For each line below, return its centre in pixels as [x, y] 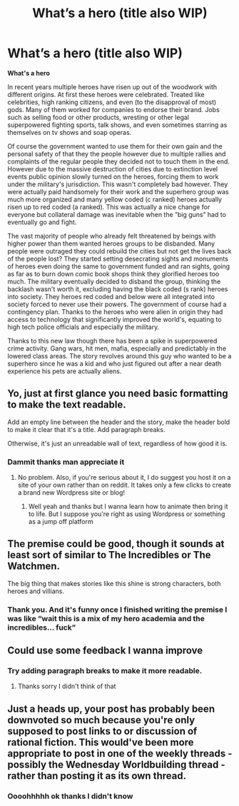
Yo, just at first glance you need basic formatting [118, 394]
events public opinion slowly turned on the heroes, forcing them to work [113, 176]
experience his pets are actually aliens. [65, 371]
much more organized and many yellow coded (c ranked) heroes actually [115, 199]
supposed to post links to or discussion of [102, 731]
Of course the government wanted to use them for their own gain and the [115, 146]
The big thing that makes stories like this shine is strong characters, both [114, 583]
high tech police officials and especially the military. [83, 327]
